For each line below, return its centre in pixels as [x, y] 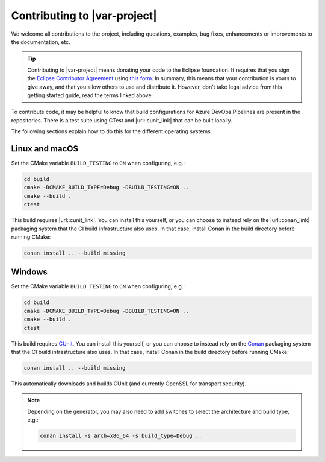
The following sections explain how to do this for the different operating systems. [112, 131]
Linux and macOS [45, 149]
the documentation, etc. [41, 42]
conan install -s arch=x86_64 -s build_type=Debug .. [121, 436]
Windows [29, 272]
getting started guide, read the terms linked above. [90, 95]
